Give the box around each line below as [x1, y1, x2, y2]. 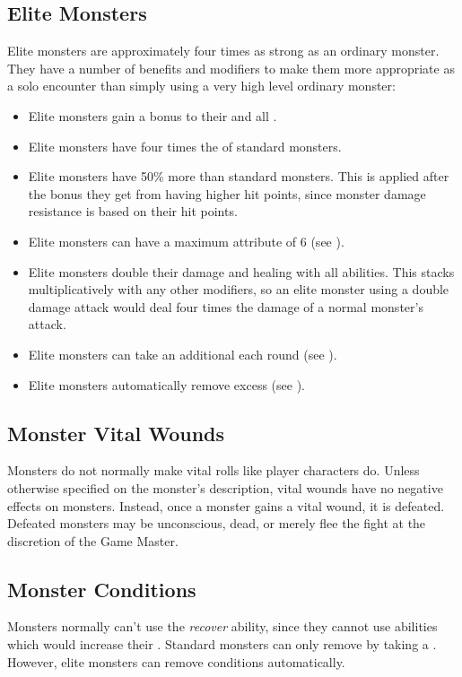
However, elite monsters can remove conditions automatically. [7, 652, 345, 671]
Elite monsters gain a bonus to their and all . [28, 106, 277, 125]
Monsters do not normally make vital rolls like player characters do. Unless [7, 461, 420, 480]
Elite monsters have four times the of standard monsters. [28, 136, 342, 155]
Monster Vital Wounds [7, 419, 225, 447]
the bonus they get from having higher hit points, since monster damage [28, 184, 426, 203]
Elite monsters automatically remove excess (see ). [28, 375, 305, 394]
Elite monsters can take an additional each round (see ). [28, 344, 337, 363]
